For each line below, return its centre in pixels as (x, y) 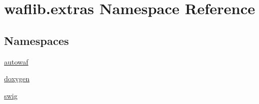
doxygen (17, 79)
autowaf (16, 61)
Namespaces (36, 40)
